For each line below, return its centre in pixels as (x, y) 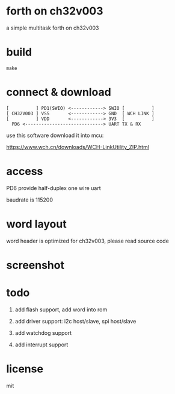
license (25, 369)
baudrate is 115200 (29, 200)
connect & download (59, 92)
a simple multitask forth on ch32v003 (53, 28)
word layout (37, 224)
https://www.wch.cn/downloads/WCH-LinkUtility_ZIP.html (78, 147)
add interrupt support (41, 345)
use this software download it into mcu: (55, 135)
